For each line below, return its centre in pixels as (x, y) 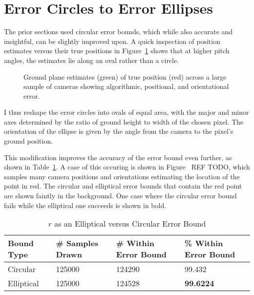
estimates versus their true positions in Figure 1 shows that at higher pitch (117, 51)
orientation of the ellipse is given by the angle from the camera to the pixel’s (119, 131)
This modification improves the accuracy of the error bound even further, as (118, 157)
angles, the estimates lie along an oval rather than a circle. (92, 60)
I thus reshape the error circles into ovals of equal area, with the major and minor (127, 112)
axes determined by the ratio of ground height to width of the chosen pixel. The (124, 121)
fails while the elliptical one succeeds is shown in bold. (85, 205)
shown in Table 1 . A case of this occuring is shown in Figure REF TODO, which (127, 167)
